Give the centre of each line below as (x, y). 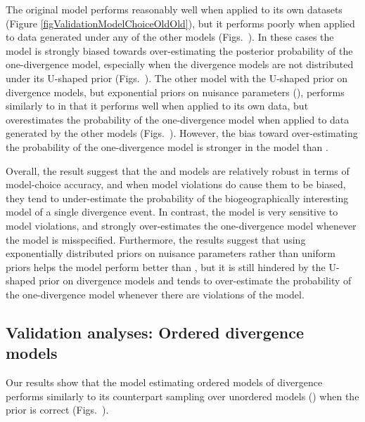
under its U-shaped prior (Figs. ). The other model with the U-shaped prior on (177, 78)
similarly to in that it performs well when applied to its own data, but (157, 106)
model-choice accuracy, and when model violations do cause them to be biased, (176, 184)
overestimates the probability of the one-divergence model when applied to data (178, 119)
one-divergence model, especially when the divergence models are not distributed (180, 64)
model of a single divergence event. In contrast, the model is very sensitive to (172, 212)
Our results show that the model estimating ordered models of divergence (164, 382)
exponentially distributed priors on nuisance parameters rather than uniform (171, 253)
